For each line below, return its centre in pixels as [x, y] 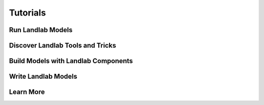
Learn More [27, 92]
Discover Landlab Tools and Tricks [63, 45]
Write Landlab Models [43, 77]
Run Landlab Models [41, 30]
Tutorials [27, 13]
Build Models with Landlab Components [71, 61]
